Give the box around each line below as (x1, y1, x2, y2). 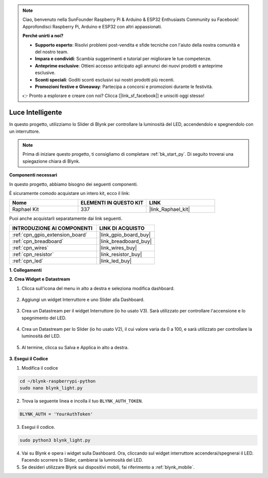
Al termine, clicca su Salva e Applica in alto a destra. (21, 344, 129, 350)
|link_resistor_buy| (99, 251, 142, 258)
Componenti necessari (9, 172, 58, 178)
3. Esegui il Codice (9, 356, 48, 362)
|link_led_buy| (99, 257, 132, 264)
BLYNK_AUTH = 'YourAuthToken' (19, 411, 93, 417)
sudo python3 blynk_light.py (19, 437, 91, 443)
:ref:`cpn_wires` (12, 244, 49, 251)
